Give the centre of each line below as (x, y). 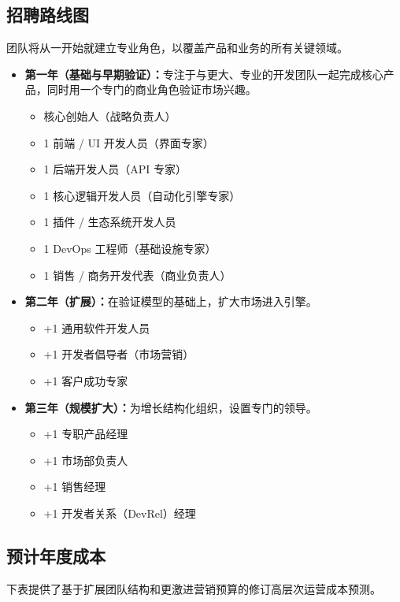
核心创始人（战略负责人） (110, 115)
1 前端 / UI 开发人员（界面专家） (129, 142)
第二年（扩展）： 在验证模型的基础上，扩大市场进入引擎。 (171, 301)
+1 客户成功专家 (86, 380)
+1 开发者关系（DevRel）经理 (120, 513)
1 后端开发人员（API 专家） (115, 169)
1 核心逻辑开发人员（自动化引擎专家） (142, 195)
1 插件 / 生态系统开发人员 (110, 222)
